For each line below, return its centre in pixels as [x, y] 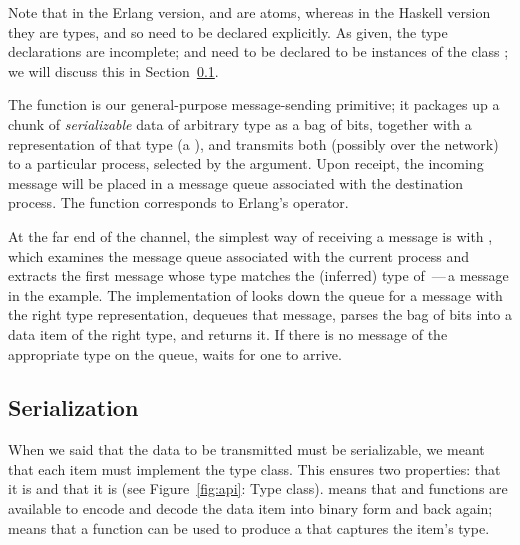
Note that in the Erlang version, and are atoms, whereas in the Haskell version [249, 12]
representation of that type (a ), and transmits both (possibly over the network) [253, 143]
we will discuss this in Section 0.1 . [113, 70]
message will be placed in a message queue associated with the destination [236, 182]
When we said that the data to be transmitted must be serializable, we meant [246, 449]
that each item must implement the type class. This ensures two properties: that [254, 468]
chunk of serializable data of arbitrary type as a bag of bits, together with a [240, 123]
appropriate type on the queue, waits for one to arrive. [175, 353]
